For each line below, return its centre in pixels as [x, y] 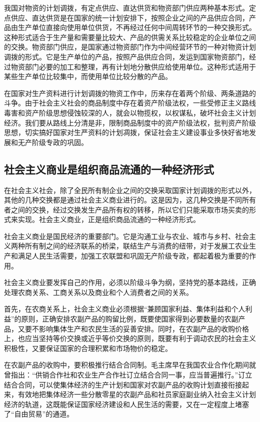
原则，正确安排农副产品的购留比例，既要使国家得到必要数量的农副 [130, 319]
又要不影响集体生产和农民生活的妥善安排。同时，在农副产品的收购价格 [133, 328]
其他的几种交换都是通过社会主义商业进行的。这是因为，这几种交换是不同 [123, 200]
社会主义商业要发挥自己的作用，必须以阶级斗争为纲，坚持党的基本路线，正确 [130, 282]
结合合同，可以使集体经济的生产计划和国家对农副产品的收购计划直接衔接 [123, 384]
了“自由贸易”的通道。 [39, 414]
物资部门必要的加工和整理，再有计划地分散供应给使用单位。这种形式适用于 [133, 66]
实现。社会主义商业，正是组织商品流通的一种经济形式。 [109, 219]
